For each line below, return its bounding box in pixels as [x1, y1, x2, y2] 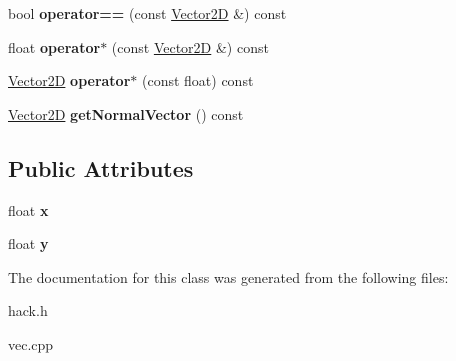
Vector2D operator [8, 70, 131, 91]
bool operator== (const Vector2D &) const [8, 3, 287, 23]
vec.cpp [8, 333, 54, 354]
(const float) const [141, 70, 254, 91]
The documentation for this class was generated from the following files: [8, 266, 449, 287]
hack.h [8, 300, 48, 321]
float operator [8, 36, 101, 57]
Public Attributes [8, 152, 194, 183]
